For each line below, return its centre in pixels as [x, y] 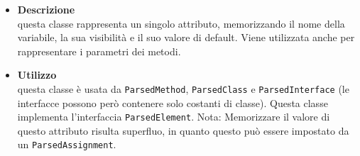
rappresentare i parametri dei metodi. [99, 51]
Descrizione [46, 9]
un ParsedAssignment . [67, 144]
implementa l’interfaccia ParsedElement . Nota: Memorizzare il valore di [174, 117]
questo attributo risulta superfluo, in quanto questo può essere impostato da [183, 130]
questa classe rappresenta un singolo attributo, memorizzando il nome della [181, 23]
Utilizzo [37, 75]
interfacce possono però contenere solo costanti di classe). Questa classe [173, 102]
